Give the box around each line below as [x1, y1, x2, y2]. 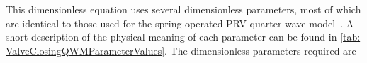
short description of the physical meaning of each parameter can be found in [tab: [6, 29, 361, 44]
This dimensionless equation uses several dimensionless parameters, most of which [6, 2, 361, 16]
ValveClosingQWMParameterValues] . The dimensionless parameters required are [6, 43, 356, 57]
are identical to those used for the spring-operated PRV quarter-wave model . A [6, 15, 354, 30]
